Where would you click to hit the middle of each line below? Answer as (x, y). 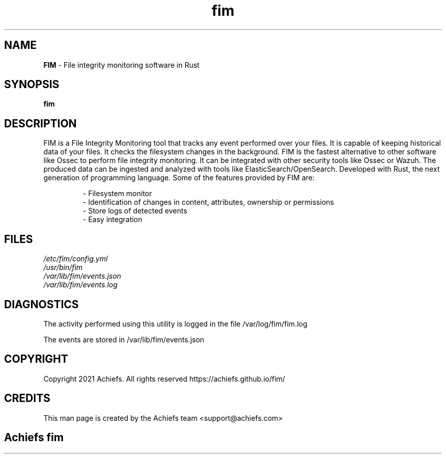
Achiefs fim (34, 438)
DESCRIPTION (40, 123)
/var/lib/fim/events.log (80, 285)
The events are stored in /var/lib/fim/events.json (124, 339)
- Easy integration (113, 220)
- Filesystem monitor (117, 194)
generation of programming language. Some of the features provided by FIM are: (179, 178)
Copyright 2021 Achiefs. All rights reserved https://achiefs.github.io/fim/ (164, 379)
